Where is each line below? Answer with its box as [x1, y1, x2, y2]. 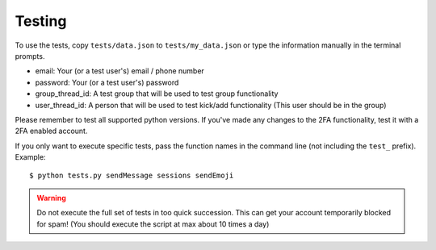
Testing [15, 12, 67, 30]
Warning [36, 193, 66, 202]
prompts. [15, 51, 45, 60]
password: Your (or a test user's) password [35, 77, 179, 87]
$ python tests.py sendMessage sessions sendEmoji [29, 171, 234, 181]
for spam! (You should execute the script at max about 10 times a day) [36, 219, 270, 229]
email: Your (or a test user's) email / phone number [35, 66, 205, 76]
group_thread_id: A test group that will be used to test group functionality [35, 89, 279, 98]
